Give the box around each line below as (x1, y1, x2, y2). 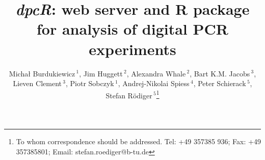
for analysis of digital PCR (37, 18, 228, 39)
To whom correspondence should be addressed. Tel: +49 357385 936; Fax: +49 (16, 136, 261, 146)
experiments (89, 38, 176, 59)
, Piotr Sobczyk (66, 78, 114, 89)
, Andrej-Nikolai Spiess (118, 78, 190, 89)
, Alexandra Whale (126, 68, 186, 78)
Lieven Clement (13, 78, 62, 89)
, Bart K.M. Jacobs (190, 68, 250, 78)
